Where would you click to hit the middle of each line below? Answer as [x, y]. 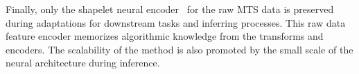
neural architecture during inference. [83, 63]
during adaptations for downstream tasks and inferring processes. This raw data [176, 22]
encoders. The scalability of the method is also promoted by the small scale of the [179, 49]
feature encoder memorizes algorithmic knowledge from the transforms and [165, 36]
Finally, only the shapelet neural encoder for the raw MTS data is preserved [170, 9]
